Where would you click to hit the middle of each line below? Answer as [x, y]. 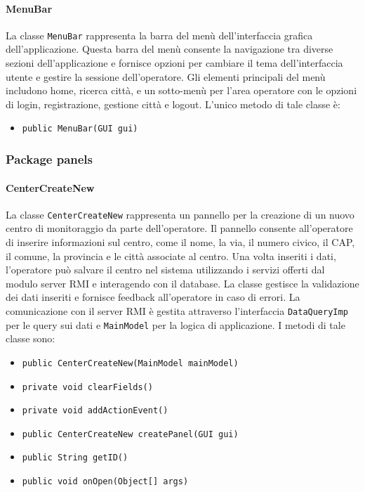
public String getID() [75, 458]
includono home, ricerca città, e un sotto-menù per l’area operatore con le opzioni [181, 90]
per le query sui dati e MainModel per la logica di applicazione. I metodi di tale [175, 324]
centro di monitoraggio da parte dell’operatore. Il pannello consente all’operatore [179, 228]
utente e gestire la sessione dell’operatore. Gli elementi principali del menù [166, 76]
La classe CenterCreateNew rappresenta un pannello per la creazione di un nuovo [180, 214]
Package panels [49, 159]
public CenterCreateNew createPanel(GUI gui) [130, 434]
